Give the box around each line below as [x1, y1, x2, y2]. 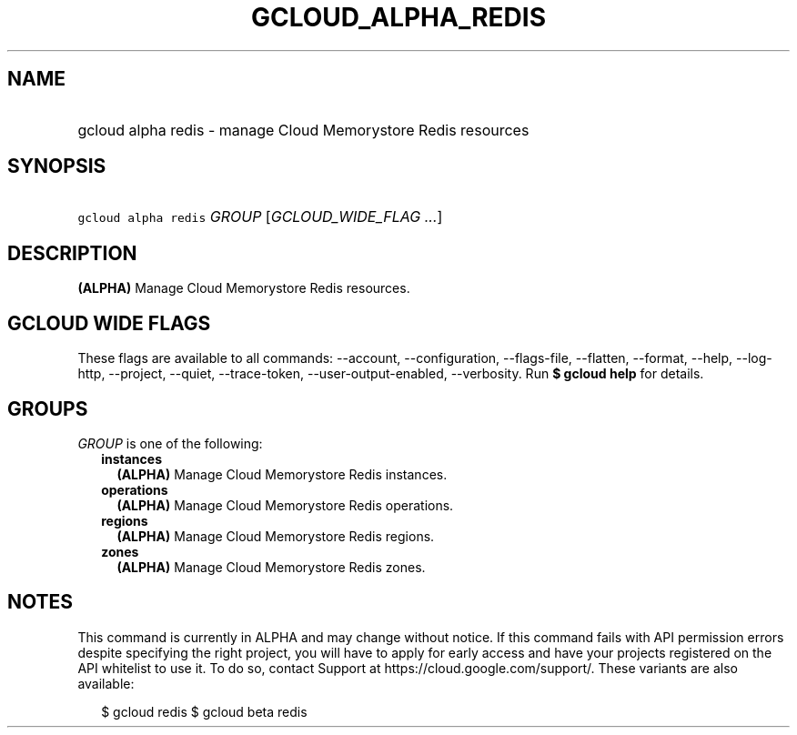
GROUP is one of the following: [77, 435, 263, 451]
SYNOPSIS [7, 155, 106, 178]
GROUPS [7, 397, 88, 420]
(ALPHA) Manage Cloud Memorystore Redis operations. [116, 497, 454, 513]
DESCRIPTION [7, 241, 137, 265]
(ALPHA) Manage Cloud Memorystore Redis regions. [116, 528, 435, 544]
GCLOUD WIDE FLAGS [7, 311, 211, 335]
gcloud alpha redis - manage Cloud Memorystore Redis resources [77, 120, 530, 139]
